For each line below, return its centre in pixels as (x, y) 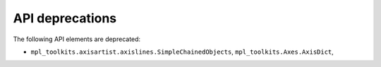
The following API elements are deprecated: (77, 39)
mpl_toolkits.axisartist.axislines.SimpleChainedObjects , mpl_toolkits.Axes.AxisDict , (182, 52)
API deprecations (65, 18)
